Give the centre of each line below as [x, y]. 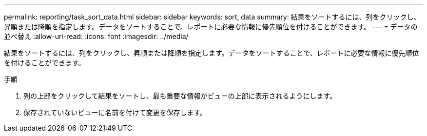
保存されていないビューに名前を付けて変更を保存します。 [115, 112]
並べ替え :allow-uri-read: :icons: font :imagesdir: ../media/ [96, 36]
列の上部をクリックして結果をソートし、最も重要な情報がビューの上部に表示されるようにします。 [180, 96]
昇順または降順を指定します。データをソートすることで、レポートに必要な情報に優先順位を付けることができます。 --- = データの [211, 27]
